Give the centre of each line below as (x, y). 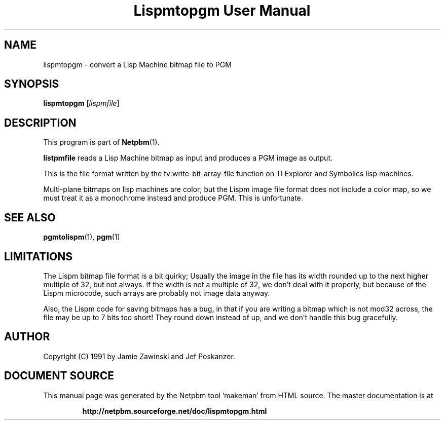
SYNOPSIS (32, 84)
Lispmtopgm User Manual (222, 11)
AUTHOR (27, 337)
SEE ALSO (30, 217)
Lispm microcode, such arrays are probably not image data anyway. (157, 293)
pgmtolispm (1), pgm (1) (82, 237)
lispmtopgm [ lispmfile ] (81, 103)
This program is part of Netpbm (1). (101, 142)
